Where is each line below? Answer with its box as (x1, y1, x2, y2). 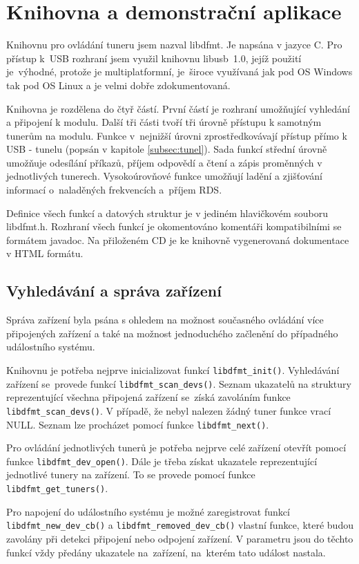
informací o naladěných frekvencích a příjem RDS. (6, 182, 222, 197)
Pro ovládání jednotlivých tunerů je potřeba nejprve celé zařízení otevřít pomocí (6, 440, 347, 455)
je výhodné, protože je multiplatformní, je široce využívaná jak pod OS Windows (6, 64, 353, 79)
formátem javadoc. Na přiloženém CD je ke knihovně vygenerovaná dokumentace (6, 232, 349, 247)
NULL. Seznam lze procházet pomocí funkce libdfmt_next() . (6, 417, 269, 431)
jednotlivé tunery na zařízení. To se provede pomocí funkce (6, 467, 255, 482)
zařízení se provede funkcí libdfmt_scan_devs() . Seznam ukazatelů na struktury (6, 376, 351, 391)
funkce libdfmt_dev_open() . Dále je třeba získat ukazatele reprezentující (6, 453, 318, 468)
